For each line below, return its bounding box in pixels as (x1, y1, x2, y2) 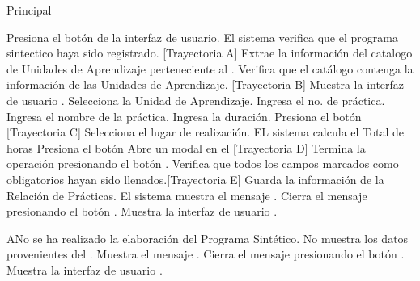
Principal (6, 2, 52, 18)
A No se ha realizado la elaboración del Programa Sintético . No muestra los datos (6, 229, 409, 246)
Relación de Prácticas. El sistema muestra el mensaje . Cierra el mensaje (6, 187, 367, 203)
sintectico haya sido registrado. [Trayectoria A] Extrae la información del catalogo (6, 44, 413, 61)
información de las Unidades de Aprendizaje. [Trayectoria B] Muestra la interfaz (6, 76, 405, 93)
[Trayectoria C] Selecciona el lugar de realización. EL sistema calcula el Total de (6, 124, 405, 140)
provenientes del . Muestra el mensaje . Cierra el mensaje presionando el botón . (6, 245, 405, 262)
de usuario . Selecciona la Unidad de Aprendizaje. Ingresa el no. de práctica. (6, 91, 385, 108)
